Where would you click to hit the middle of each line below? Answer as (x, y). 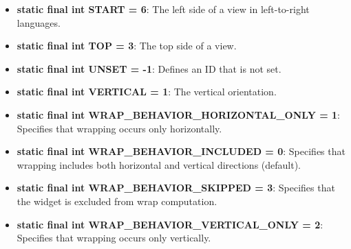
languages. (39, 22)
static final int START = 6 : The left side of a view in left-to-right (163, 9)
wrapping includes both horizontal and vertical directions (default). (159, 164)
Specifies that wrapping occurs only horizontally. (119, 128)
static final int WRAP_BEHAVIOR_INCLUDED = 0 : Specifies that (181, 151)
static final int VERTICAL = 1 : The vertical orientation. (147, 92)
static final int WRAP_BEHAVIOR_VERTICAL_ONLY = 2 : (170, 224)
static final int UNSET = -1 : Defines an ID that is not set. (149, 68)
